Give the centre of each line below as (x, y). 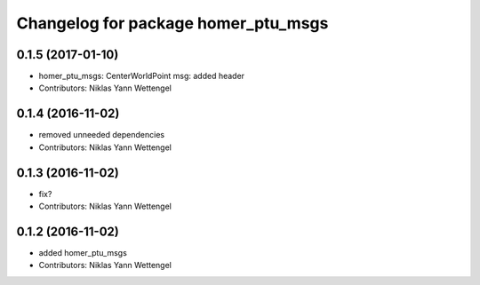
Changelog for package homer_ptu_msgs (172, 23)
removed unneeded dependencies (101, 135)
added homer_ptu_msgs (83, 252)
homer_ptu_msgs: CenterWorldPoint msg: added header (141, 76)
